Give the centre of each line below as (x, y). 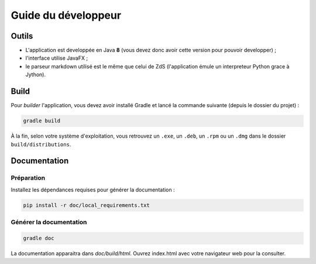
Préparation (28, 178)
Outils (22, 36)
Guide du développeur (66, 15)
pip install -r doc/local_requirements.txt (87, 205)
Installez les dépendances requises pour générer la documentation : (93, 190)
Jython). (36, 75)
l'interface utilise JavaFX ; (57, 58)
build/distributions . (41, 144)
